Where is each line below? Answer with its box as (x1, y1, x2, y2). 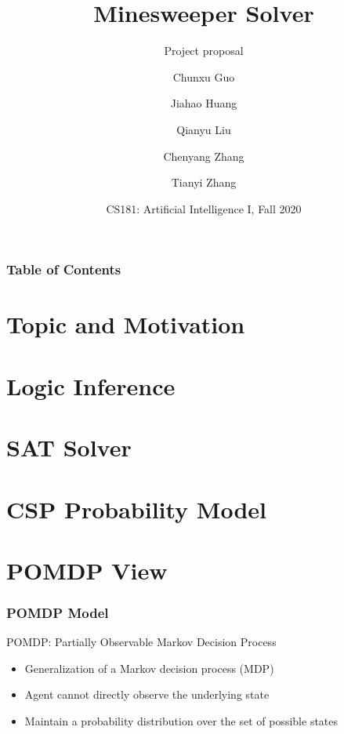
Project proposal (164, 42, 244, 59)
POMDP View (6, 554, 168, 586)
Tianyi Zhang (171, 174, 237, 191)
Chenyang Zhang (163, 147, 244, 164)
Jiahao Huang (170, 95, 237, 111)
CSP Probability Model (6, 492, 266, 525)
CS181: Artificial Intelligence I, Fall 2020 (106, 200, 302, 216)
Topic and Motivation (6, 308, 245, 340)
